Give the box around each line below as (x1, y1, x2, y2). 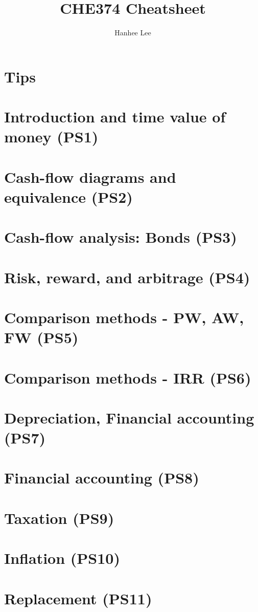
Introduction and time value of (4, 106, 226, 127)
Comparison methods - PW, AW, (4, 306, 244, 327)
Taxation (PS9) (4, 507, 114, 528)
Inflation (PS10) (4, 547, 120, 568)
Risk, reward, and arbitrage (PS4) (4, 266, 250, 287)
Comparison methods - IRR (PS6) (4, 367, 251, 388)
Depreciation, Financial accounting (4, 407, 254, 428)
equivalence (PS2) (4, 186, 133, 207)
